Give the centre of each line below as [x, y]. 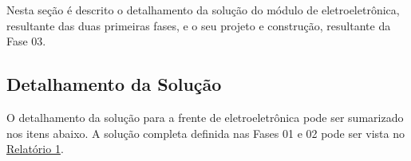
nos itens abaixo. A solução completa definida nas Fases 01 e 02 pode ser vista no [205, 133]
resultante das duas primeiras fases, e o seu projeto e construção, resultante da [199, 25]
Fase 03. [26, 41]
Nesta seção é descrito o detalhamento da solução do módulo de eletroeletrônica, [203, 10]
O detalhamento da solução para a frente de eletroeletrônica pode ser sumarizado [205, 117]
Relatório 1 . [35, 149]
